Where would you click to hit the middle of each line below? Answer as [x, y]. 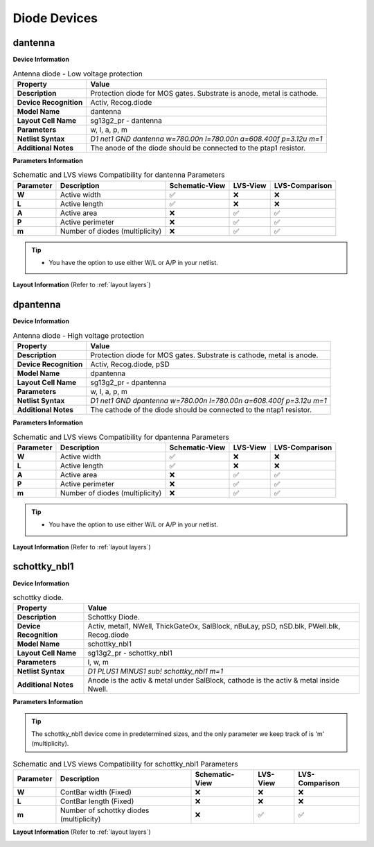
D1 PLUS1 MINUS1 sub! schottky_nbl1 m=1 [155, 671]
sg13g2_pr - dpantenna [128, 383]
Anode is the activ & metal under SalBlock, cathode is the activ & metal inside [213, 681]
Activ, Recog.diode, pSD [130, 364]
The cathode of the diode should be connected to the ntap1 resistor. [201, 410]
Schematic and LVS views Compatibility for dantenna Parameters [119, 175]
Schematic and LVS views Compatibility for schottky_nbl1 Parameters [125, 764]
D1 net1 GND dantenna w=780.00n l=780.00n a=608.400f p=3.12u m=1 [206, 139]
